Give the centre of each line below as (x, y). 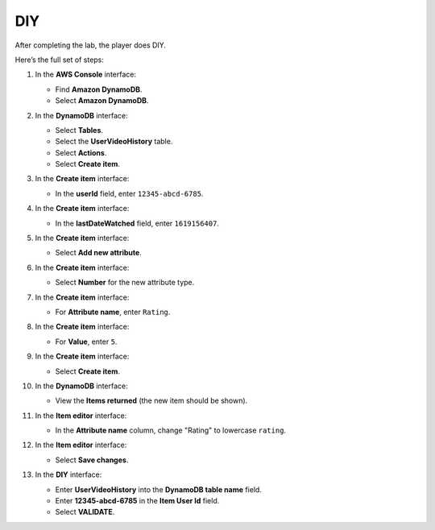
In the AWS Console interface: (86, 75)
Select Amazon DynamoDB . (102, 101)
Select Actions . (81, 152)
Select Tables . (79, 130)
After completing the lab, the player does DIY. (91, 45)
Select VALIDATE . (85, 512)
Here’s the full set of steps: (60, 60)
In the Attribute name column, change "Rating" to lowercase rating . (170, 430)
